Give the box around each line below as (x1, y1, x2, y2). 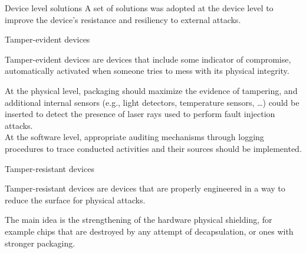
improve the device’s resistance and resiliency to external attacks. (5, 13, 241, 25)
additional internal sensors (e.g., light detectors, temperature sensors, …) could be (5, 96, 300, 108)
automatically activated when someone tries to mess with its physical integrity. (5, 64, 289, 77)
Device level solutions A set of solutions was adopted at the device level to (5, 2, 274, 14)
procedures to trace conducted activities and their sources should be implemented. (5, 142, 302, 154)
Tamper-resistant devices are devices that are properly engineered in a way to (5, 182, 285, 194)
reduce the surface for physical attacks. (5, 193, 146, 206)
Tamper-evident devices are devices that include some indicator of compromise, (5, 53, 291, 65)
